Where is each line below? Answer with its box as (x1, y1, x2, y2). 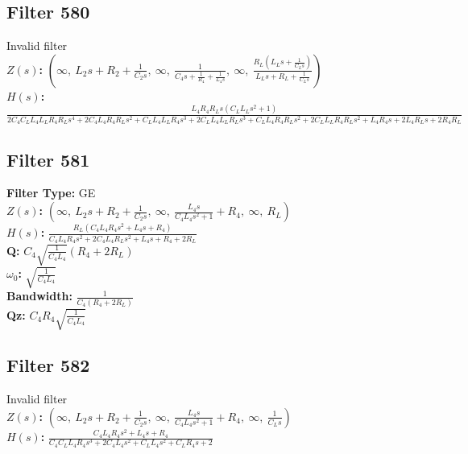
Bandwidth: (6, 287, 72, 304)
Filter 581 (6, 147, 90, 171)
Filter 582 (6, 353, 90, 378)
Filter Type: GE (6, 184, 96, 201)
